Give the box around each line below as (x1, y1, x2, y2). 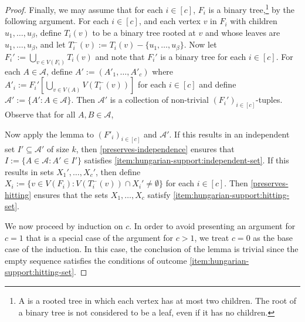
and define (199, 78, 236, 90)
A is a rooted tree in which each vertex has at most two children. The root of (18, 294, 297, 307)
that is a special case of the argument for (26, 231, 174, 243)
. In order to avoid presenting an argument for (129, 220, 296, 232)
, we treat (194, 231, 229, 243)
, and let (35, 38, 66, 51)
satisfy (147, 188, 171, 200)
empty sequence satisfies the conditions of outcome (5, 254, 187, 266)
